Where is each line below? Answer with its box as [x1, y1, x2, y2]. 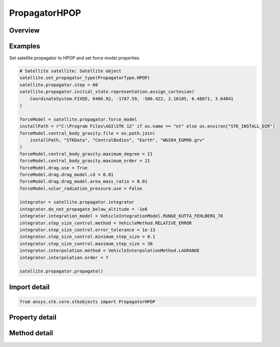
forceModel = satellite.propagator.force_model [19, 116, 137, 122]
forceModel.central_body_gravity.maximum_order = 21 [19, 158, 150, 164]
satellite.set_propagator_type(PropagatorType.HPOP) [19, 75, 150, 81]
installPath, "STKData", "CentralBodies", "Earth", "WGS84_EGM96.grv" [30, 137, 205, 143]
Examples [9, 42, 41, 50]
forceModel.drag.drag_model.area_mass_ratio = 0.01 [19, 179, 148, 185]
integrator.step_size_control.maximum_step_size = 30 [19, 241, 153, 246]
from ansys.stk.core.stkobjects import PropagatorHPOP [19, 299, 155, 305]
